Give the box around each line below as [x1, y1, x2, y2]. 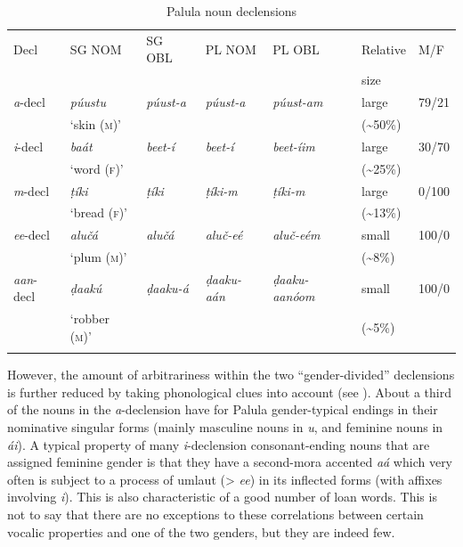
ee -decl [13, 225, 50, 244]
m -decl [13, 181, 50, 200]
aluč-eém [272, 225, 321, 244]
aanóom [272, 287, 315, 306]
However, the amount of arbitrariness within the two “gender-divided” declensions [7, 365, 455, 384]
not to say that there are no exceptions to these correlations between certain [7, 505, 424, 523]
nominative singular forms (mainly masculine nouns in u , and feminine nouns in [7, 418, 443, 437]
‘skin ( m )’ [69, 114, 121, 133]
